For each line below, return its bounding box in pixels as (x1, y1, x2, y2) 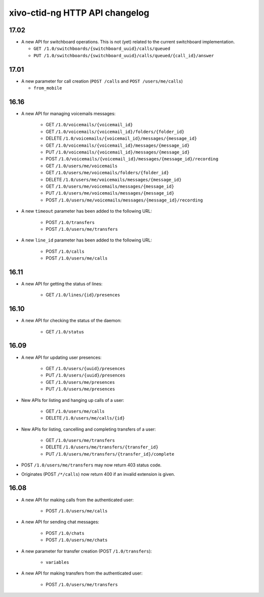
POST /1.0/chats (45, 530, 85, 536)
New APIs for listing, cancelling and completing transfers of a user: (21, 426, 156, 432)
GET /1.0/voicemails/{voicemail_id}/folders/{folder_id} (45, 129, 185, 134)
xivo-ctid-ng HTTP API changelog (9, 7, 150, 18)
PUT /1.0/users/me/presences (45, 386, 115, 392)
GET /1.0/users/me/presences (45, 379, 115, 385)
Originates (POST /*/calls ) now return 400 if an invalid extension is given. (21, 471, 176, 477)
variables (45, 559, 69, 565)
